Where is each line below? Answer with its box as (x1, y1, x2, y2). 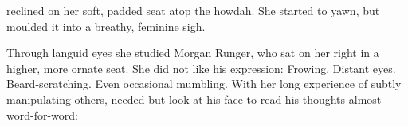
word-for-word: (6, 106, 78, 123)
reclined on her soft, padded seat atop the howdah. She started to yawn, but (6, 2, 380, 18)
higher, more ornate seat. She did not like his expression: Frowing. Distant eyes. (6, 59, 396, 76)
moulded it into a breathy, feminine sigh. (6, 17, 206, 34)
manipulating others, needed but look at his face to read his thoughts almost (6, 90, 382, 107)
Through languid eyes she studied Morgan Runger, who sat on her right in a (6, 44, 379, 61)
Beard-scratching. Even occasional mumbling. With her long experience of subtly (6, 75, 402, 92)
